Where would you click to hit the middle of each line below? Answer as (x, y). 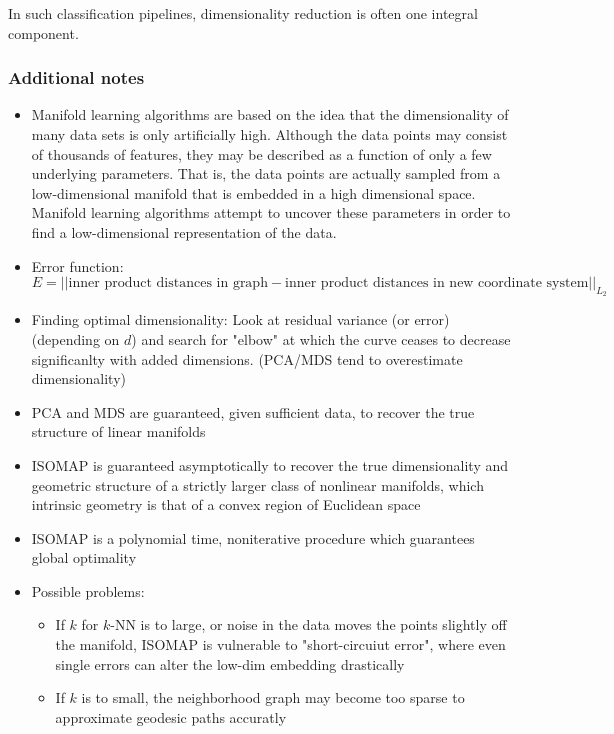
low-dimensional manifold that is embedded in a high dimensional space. (253, 192)
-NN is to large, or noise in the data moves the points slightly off (308, 624)
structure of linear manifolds (118, 431)
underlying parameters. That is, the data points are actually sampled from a (266, 173)
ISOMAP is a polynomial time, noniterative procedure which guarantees (253, 537)
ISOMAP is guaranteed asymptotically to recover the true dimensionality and (270, 464)
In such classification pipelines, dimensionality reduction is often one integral (243, 13)
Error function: (77, 265)
